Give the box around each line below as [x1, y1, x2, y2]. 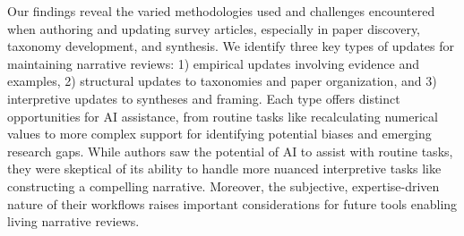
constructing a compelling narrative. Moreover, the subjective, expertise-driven [7, 176, 440, 195]
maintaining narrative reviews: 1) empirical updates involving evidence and [7, 54, 420, 72]
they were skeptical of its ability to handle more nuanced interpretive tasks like [7, 159, 442, 178]
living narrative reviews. [7, 212, 140, 231]
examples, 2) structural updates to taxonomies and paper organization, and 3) [7, 72, 437, 90]
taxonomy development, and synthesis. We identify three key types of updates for [7, 37, 455, 55]
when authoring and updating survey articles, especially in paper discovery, [7, 19, 421, 38]
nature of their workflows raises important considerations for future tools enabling [7, 194, 458, 213]
